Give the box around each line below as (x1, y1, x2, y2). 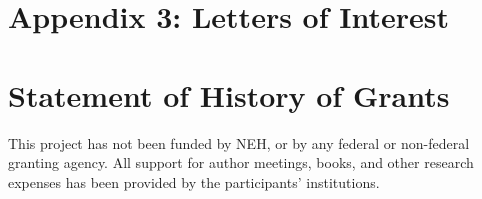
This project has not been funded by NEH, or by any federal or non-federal (8, 132, 470, 153)
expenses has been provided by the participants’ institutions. (8, 171, 380, 192)
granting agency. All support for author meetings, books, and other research (8, 152, 474, 173)
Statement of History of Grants (8, 74, 450, 115)
